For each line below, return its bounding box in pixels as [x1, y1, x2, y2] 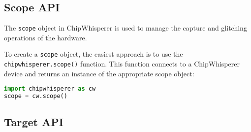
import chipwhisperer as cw [4, 85, 96, 93]
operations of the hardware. [4, 32, 87, 42]
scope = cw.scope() [4, 93, 67, 100]
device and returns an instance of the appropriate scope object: [4, 68, 194, 78]
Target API [4, 114, 63, 129]
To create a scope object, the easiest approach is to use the [4, 49, 183, 59]
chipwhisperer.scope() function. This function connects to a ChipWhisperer [4, 59, 240, 69]
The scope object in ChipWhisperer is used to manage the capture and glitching [4, 23, 247, 33]
